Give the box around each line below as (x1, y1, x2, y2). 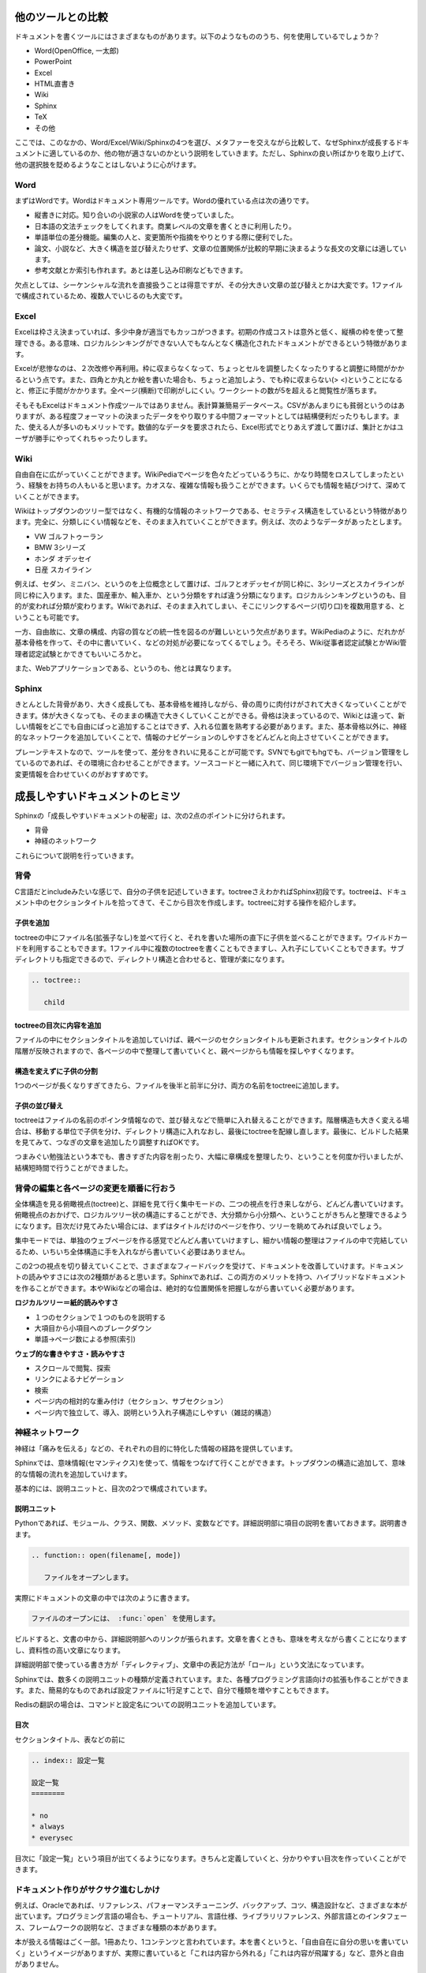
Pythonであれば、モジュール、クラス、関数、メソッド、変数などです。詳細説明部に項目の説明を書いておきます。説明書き (14, 1518, 408, 1528)
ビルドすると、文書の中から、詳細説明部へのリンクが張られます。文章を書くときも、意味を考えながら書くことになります (14, 1634, 408, 1644)
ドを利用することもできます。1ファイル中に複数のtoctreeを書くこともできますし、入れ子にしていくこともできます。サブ (14, 944, 405, 953)
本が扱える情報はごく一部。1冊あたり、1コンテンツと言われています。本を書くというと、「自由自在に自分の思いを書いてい (14, 1937, 409, 1947)
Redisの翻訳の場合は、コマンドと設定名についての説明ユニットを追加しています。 (14, 1700, 281, 1709)
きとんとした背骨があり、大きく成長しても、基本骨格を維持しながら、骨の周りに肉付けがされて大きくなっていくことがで (14, 699, 407, 709)
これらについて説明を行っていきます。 (14, 851, 138, 860)
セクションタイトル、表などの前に (14, 1735, 125, 1744)
